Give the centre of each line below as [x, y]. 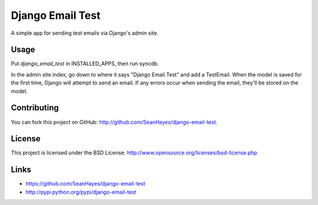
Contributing [35, 108]
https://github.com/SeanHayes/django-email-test [85, 184]
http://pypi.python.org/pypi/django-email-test [81, 192]
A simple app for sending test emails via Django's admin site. [85, 33]
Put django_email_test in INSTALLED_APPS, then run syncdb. [85, 64]
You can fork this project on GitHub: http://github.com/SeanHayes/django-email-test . [114, 122]
